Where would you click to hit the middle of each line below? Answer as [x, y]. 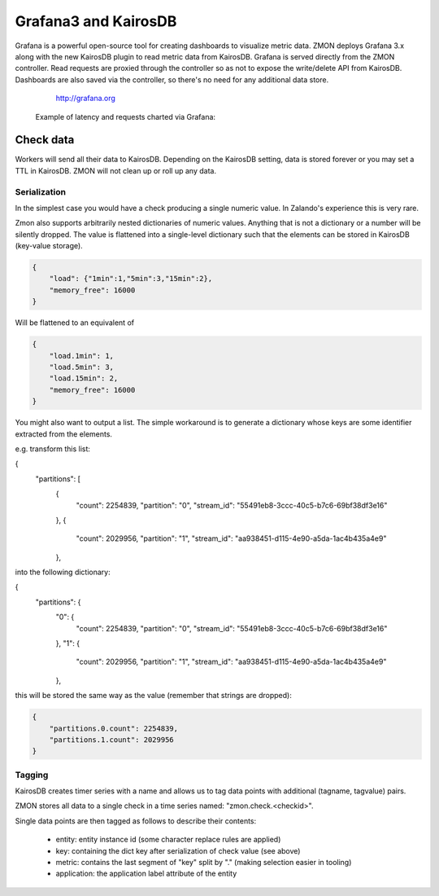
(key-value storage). [49, 246]
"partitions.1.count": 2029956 [111, 740]
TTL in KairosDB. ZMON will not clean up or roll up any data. [116, 170]
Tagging [32, 775]
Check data [45, 140]
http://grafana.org [85, 99]
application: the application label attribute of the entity [146, 874]
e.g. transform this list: [53, 449]
